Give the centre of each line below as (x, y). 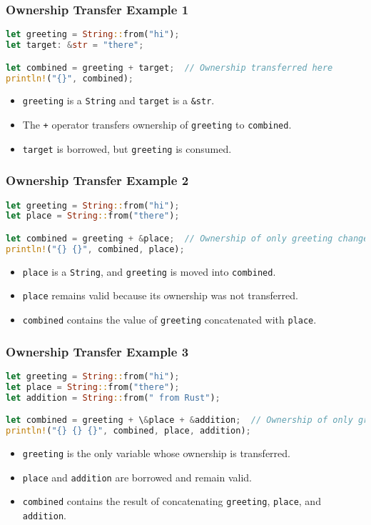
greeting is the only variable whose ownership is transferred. (156, 452)
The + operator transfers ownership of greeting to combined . (157, 125)
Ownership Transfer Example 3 (97, 351)
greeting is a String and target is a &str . (118, 100)
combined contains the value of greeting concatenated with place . (169, 320)
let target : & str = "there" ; (75, 45)
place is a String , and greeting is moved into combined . (149, 271)
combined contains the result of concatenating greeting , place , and (172, 501)
